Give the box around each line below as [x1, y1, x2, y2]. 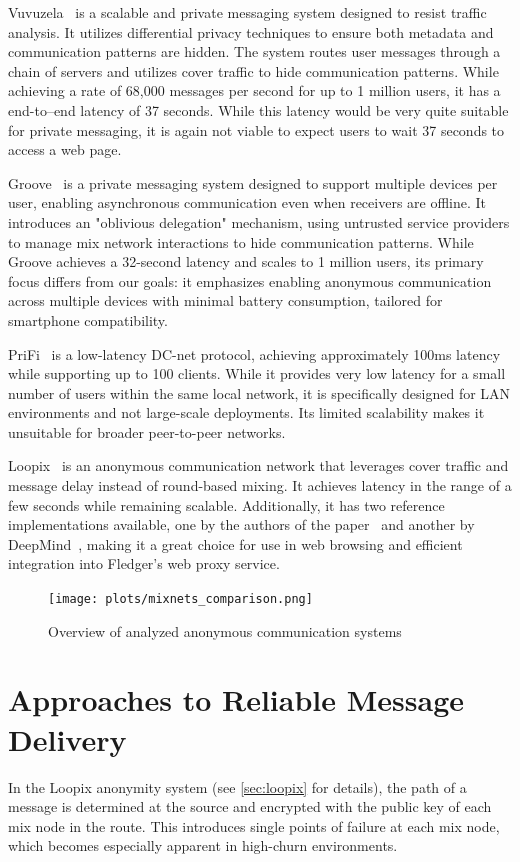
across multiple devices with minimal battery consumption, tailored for [8, 290, 443, 311]
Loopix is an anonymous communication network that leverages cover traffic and [8, 455, 509, 476]
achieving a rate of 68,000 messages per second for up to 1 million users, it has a [8, 80, 501, 101]
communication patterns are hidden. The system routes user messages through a [8, 41, 501, 62]
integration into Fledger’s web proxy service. [8, 553, 280, 574]
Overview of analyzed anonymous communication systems [48, 620, 402, 641]
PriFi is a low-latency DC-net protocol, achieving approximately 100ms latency [8, 343, 501, 364]
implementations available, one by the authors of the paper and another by [8, 514, 475, 535]
